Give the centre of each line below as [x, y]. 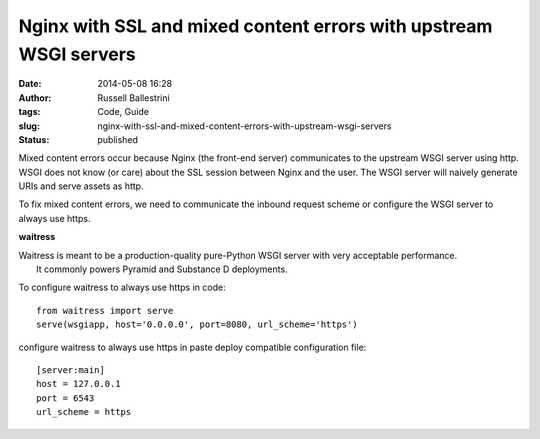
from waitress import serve [105, 310]
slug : [29, 126]
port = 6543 [65, 398]
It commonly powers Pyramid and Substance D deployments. [162, 269]
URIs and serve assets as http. [81, 186]
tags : [29, 112]
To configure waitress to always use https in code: [122, 287]
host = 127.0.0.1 [78, 384]
